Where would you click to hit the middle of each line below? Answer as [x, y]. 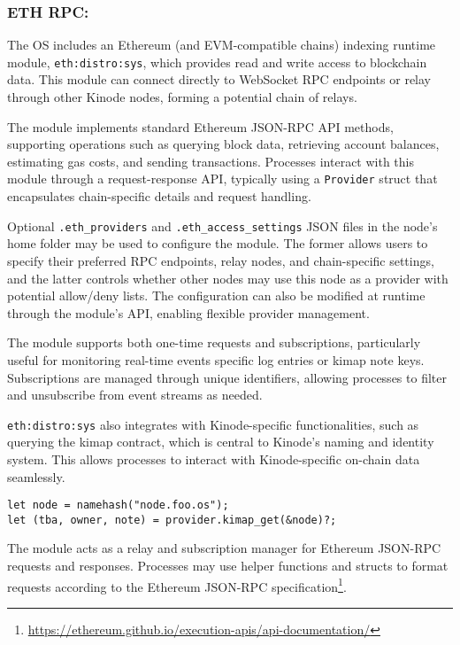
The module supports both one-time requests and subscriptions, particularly [214, 342]
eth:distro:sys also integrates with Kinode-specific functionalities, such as [213, 424]
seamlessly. [36, 476]
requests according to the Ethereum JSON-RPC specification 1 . [177, 585]
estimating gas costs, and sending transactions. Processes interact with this [211, 161]
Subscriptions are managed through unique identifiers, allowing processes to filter [227, 377]
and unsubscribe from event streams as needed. [135, 395]
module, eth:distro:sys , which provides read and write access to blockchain [217, 62]
